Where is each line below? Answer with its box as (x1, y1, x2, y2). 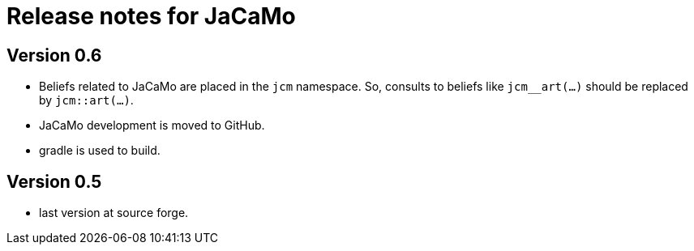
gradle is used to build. (39, 143, 161, 158)
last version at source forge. (39, 206, 189, 220)
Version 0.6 (6, 45, 102, 66)
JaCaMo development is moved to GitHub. (39, 118, 265, 133)
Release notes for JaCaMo (6, 2, 296, 30)
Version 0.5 (6, 171, 102, 192)
